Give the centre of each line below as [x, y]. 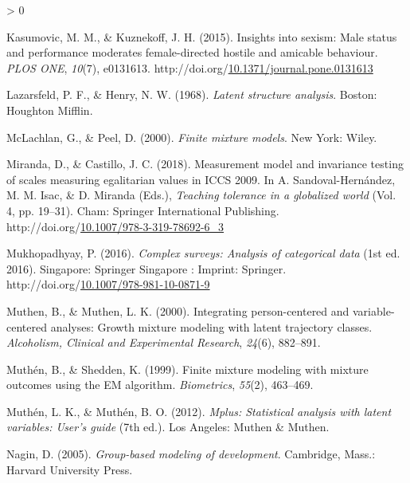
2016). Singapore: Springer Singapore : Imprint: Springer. [146, 268]
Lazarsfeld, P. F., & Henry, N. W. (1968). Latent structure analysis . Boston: [192, 94]
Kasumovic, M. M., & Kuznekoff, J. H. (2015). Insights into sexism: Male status [202, 36]
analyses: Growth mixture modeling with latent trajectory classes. [211, 326]
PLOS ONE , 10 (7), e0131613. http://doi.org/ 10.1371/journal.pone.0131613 [190, 67]
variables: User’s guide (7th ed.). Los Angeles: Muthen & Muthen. [168, 427]
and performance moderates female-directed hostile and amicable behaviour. [192, 52]
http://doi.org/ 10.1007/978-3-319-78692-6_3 [115, 226]
